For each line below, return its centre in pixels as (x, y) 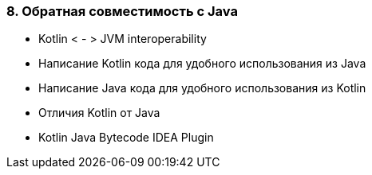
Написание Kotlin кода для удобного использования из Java (202, 64)
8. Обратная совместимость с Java (122, 11)
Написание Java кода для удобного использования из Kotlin (202, 88)
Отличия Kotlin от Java (99, 113)
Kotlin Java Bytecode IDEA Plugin (126, 138)
